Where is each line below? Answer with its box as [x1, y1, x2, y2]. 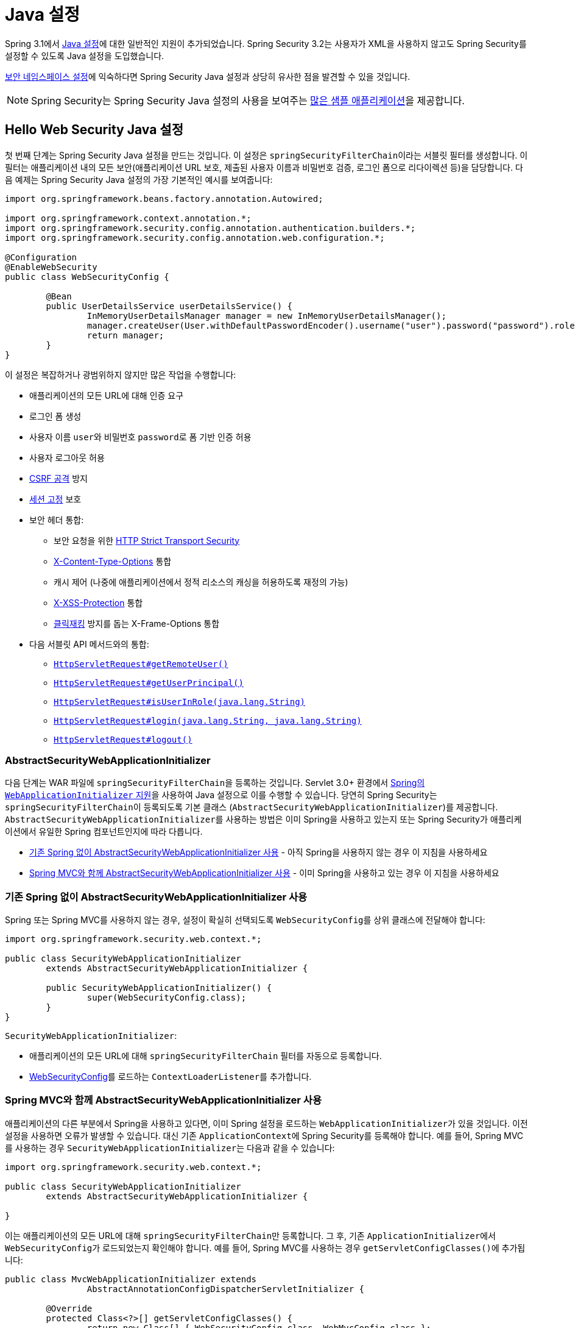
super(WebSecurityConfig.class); [86, 993, 247, 1003]
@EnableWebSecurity [5, 262, 97, 272]
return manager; [86, 330, 164, 340]
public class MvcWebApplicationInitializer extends [5, 1274, 257, 1284]
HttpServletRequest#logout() [54, 734, 192, 744]
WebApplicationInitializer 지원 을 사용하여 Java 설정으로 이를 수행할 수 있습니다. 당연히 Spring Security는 [5, 790, 437, 801]
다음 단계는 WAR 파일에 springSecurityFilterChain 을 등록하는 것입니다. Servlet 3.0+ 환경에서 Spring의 [5, 777, 425, 788]
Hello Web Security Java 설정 [5, 122, 183, 138]
